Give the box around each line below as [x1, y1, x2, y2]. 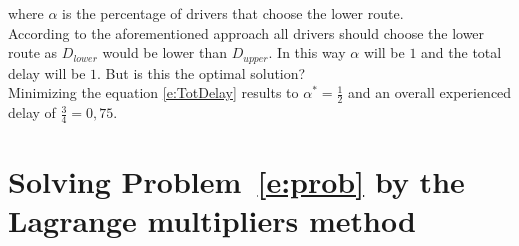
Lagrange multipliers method [8, 200, 416, 241]
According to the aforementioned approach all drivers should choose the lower [8, 22, 485, 43]
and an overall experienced [348, 82, 512, 103]
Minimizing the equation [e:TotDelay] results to [8, 82, 299, 103]
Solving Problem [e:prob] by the [8, 161, 465, 202]
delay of [8, 102, 56, 123]
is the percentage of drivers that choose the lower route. [62, 3, 404, 23]
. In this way [268, 42, 346, 63]
